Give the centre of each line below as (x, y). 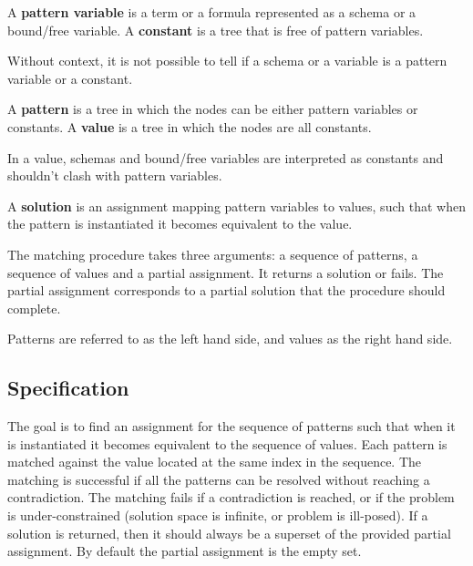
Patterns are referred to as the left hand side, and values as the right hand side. (230, 339)
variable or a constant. (70, 78)
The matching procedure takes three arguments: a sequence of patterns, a (213, 254)
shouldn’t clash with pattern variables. (115, 175)
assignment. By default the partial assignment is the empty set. (185, 551)
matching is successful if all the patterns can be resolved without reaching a (219, 479)
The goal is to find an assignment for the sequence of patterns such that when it (231, 426)
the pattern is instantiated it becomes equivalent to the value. (180, 224)
